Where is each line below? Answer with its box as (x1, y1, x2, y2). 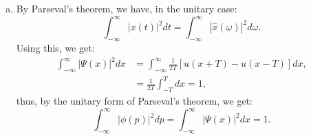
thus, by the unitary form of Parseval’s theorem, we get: (16, 94, 253, 108)
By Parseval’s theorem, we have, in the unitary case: (16, 1, 237, 15)
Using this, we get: (16, 40, 95, 54)
